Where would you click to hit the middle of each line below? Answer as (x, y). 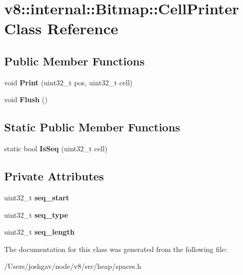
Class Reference (61, 28)
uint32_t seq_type (36, 214)
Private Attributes (54, 176)
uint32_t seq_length (39, 232)
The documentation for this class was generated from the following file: (116, 249)
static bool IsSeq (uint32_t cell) (56, 148)
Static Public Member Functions (92, 127)
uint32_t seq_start (37, 197)
